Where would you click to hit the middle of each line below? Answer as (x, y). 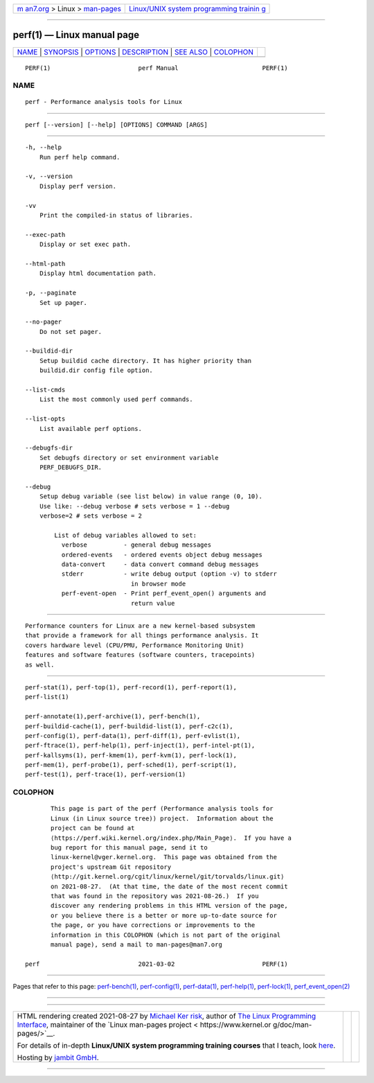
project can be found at (93, 828)
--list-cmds (45, 390)
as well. (40, 664)
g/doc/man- (292, 1025)
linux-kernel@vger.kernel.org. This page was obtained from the (164, 857)
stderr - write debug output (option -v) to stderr (169, 574)
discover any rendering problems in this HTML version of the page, (169, 906)
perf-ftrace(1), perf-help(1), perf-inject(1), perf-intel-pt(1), (140, 746)
